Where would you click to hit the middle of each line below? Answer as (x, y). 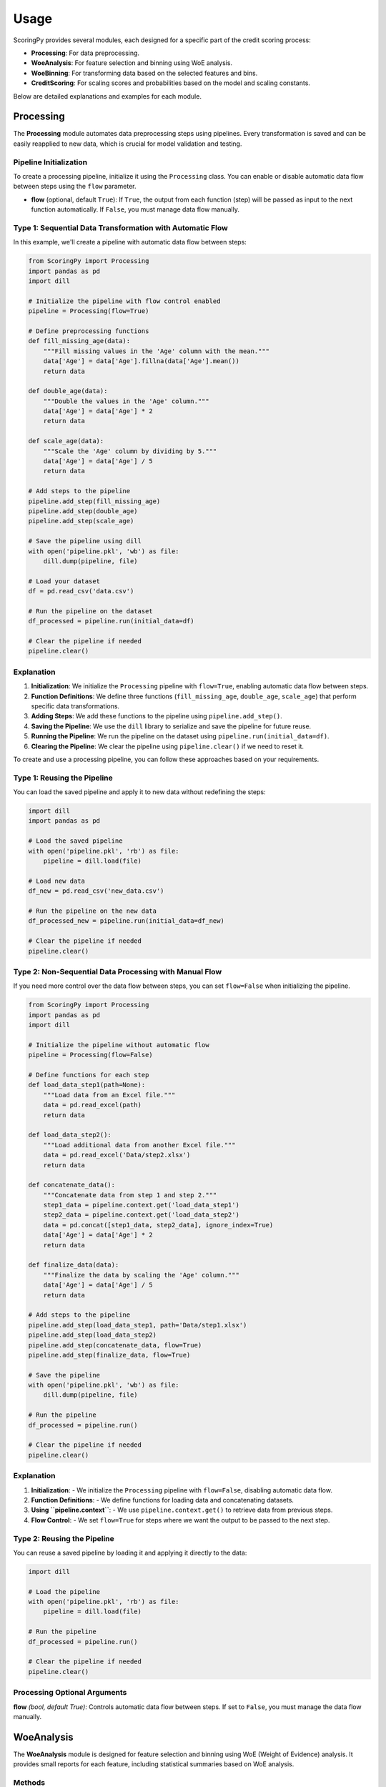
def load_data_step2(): (70, 1135)
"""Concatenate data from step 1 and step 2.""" (130, 1195)
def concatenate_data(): (72, 1185)
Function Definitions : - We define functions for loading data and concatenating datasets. (163, 1500)
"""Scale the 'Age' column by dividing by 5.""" (130, 451)
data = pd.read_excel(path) (93, 1105)
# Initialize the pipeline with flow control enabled (124, 301)
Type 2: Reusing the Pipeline (64, 1538)
